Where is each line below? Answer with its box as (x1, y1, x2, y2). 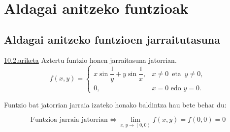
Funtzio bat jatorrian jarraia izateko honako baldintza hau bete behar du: (4, 99, 227, 109)
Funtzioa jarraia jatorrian (30, 116, 108, 124)
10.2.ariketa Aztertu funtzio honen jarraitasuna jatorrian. (4, 54, 177, 65)
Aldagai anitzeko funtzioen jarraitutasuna (4, 31, 221, 47)
